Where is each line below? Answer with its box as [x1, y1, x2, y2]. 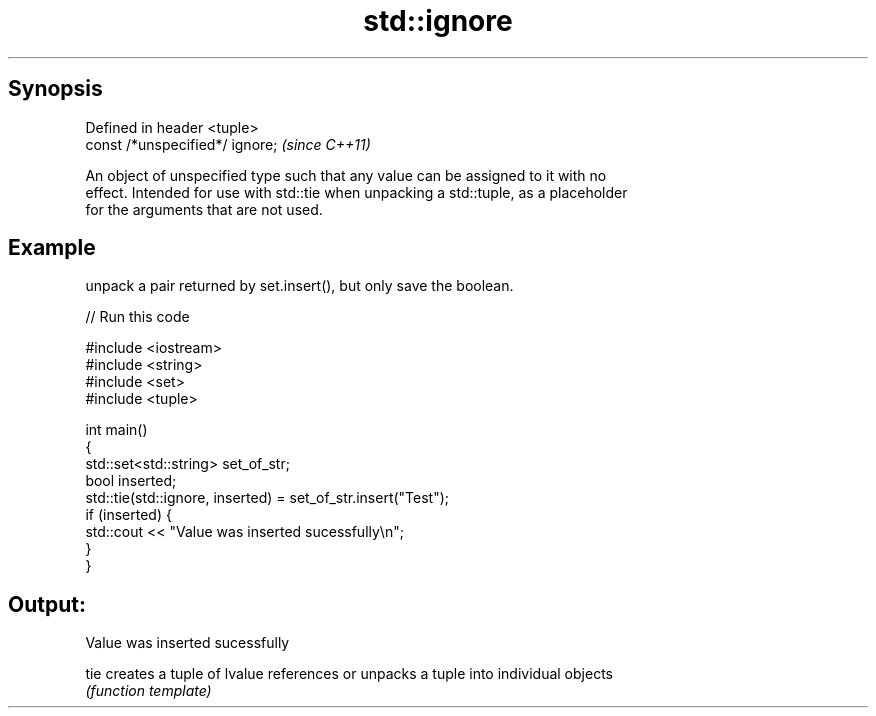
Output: [8, 591, 86, 617]
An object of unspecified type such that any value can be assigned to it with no [85, 166, 607, 184]
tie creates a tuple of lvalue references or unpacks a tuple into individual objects [85, 665, 613, 683]
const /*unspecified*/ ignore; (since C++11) [85, 135, 371, 153]
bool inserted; [85, 472, 177, 490]
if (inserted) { [85, 506, 172, 524]
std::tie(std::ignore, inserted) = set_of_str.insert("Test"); [85, 489, 450, 507]
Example [8, 235, 96, 261]
